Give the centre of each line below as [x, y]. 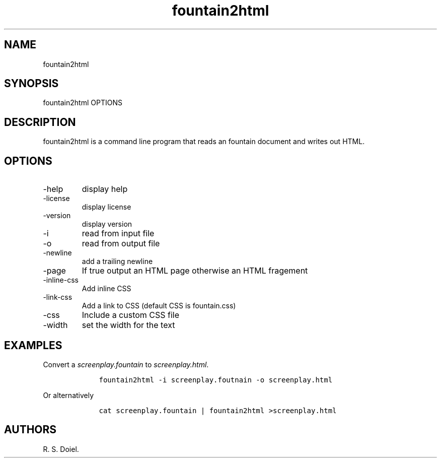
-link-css [58, 297]
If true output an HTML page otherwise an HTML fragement [195, 271]
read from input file [118, 234]
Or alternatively [68, 395]
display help [105, 189]
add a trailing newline [117, 261]
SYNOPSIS [31, 84]
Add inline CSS [106, 289]
